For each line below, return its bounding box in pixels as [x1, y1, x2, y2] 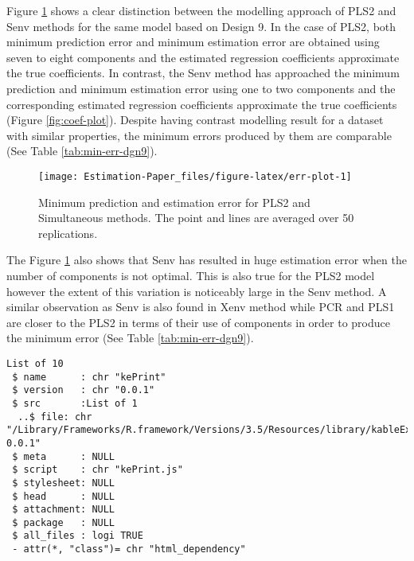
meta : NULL [23, 450, 115, 462]
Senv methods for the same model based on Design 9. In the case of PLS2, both [6, 18, 396, 34]
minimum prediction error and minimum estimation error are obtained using [6, 33, 380, 50]
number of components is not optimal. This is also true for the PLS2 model [6, 267, 375, 283]
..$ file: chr [18, 411, 92, 423]
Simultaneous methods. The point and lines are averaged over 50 [38, 209, 354, 226]
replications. [38, 224, 98, 241]
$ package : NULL [12, 516, 115, 528]
